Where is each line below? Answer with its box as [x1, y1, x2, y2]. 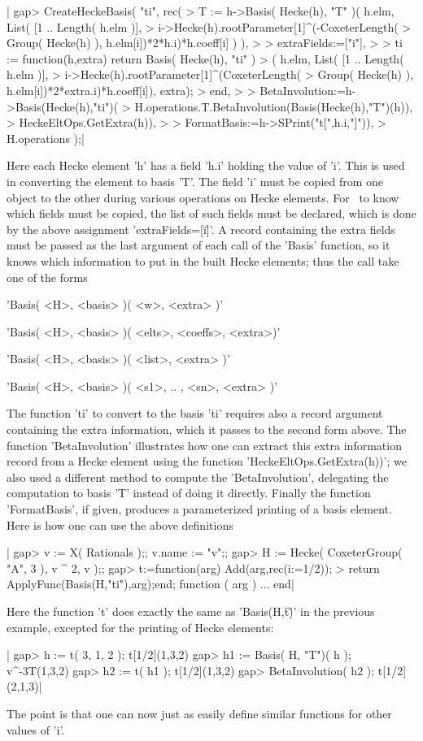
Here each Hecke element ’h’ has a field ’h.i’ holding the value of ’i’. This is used [7, 157, 405, 174]
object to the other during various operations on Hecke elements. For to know [7, 188, 399, 206]
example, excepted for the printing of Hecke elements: [7, 618, 274, 635]
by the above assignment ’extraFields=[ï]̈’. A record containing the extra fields [7, 220, 395, 237]
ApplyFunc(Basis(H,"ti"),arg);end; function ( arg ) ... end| [7, 575, 294, 592]
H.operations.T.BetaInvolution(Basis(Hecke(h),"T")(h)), [134, 97, 413, 115]
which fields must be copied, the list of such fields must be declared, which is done [7, 205, 416, 222]
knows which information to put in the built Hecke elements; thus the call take [7, 252, 399, 269]
